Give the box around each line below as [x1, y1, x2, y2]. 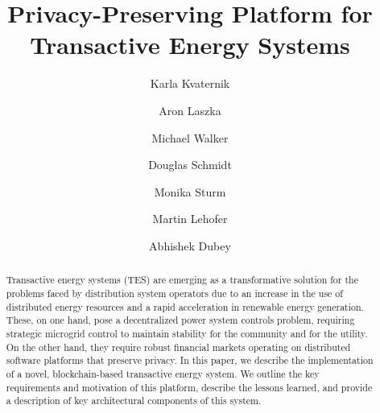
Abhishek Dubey [149, 237, 231, 254]
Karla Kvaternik [150, 75, 230, 92]
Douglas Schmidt [148, 156, 232, 173]
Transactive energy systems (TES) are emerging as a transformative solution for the [6, 273, 358, 287]
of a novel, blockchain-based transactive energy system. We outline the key [6, 366, 320, 380]
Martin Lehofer [152, 210, 228, 227]
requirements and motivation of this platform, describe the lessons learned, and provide [6, 380, 373, 394]
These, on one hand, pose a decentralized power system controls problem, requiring [6, 313, 355, 327]
